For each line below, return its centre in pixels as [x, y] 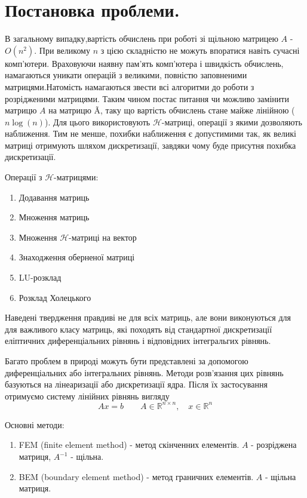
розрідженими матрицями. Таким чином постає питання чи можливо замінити [147, 98]
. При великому [62, 50]
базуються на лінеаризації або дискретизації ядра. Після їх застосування [136, 384]
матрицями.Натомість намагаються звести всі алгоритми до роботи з [130, 86]
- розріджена [274, 445]
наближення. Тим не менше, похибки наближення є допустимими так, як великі [151, 133]
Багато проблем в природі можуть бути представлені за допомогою [127, 361]
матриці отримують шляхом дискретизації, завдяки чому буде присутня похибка [151, 145]
